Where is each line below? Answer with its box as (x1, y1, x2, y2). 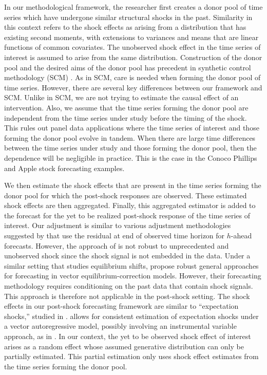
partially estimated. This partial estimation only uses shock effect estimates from (4, 351, 259, 362)
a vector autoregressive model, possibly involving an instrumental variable (4, 321, 237, 331)
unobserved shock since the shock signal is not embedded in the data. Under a (4, 250, 251, 261)
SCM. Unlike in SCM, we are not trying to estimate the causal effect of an (4, 92, 239, 103)
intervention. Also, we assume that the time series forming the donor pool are (4, 102, 249, 113)
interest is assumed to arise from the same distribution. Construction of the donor (4, 51, 262, 62)
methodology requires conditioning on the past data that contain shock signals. (4, 280, 253, 291)
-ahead (231, 230, 252, 241)
